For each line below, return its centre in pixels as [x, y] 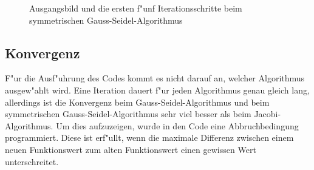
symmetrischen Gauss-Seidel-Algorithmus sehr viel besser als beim [128, 114]
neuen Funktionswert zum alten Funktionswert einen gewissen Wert [131, 149]
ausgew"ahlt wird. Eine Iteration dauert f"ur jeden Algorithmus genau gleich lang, [157, 90]
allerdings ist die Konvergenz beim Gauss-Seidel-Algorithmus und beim [137, 102]
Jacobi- [268, 114]
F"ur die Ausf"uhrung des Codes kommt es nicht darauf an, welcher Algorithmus [155, 78]
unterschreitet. [32, 161]
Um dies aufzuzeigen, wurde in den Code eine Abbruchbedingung [177, 125]
